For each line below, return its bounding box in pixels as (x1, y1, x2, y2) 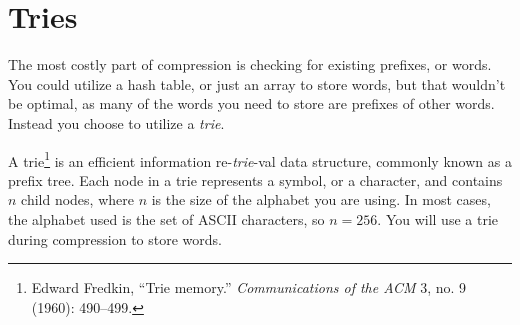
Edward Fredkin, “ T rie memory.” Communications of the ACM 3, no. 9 (31, 277, 467, 298)
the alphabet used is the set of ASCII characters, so (8, 208, 325, 229)
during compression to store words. (8, 228, 222, 249)
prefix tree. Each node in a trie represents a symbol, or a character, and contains (8, 169, 503, 190)
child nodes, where (21, 189, 134, 210)
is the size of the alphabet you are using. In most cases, (151, 189, 491, 210)
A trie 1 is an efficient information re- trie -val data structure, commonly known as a (8, 147, 512, 171)
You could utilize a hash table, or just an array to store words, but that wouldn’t (8, 73, 506, 94)
